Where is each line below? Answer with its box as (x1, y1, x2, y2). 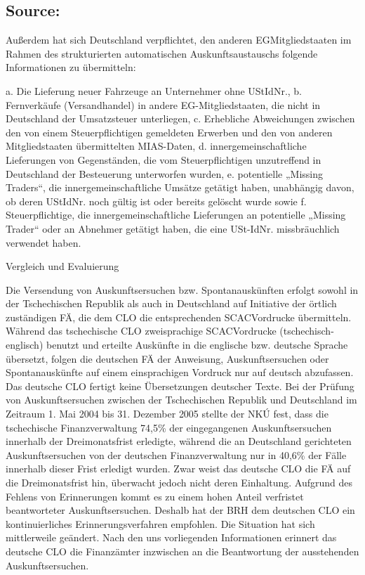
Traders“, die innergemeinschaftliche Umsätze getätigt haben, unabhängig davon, (6, 180, 354, 195)
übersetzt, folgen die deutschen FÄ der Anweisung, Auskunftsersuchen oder (6, 351, 329, 366)
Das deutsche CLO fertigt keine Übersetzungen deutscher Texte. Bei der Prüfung (6, 378, 354, 393)
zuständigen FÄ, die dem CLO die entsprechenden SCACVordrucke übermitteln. (6, 309, 352, 324)
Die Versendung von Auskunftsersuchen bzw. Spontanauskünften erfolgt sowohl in (6, 282, 359, 297)
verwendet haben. (6, 235, 81, 250)
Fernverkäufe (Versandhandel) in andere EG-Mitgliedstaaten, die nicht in (6, 97, 321, 112)
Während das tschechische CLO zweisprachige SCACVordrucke (6, 323, 277, 338)
